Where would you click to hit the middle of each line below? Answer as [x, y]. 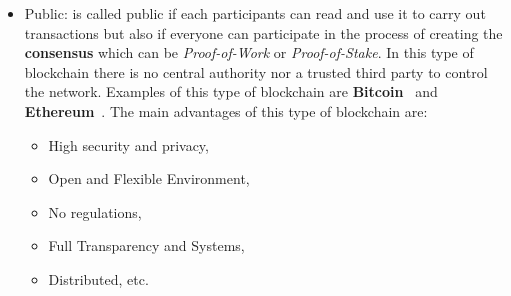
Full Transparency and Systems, [146, 245]
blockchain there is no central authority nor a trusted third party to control [256, 71]
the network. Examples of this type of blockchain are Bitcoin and [231, 91]
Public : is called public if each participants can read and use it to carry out [255, 13]
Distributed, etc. [98, 278]
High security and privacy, [128, 144]
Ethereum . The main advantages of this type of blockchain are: [226, 110]
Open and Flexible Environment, [149, 178]
